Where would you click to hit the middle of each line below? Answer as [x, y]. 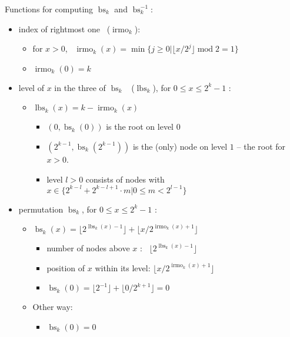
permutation [41, 209]
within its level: [123, 267]
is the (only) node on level [180, 146]
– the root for [261, 146]
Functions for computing [49, 9]
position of [66, 267]
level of [31, 87]
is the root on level [140, 127]
